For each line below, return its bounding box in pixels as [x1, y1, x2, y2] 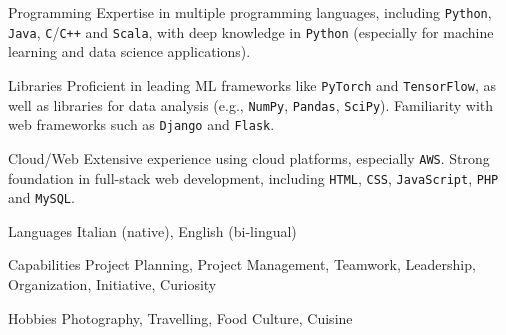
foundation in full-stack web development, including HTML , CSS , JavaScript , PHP [8, 167, 499, 188]
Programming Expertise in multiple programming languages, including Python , [8, 2, 492, 22]
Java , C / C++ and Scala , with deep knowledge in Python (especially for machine [8, 21, 494, 42]
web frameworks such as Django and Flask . [8, 114, 275, 135]
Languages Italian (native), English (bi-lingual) [8, 220, 297, 241]
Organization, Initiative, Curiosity [8, 274, 217, 295]
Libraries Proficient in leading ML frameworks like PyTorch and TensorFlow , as [8, 74, 496, 95]
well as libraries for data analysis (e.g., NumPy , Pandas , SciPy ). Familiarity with [8, 94, 494, 115]
